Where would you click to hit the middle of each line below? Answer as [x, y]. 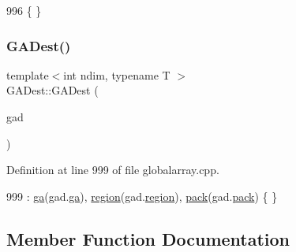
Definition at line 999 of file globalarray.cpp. [113, 170]
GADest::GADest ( [52, 90]
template [28, 74]
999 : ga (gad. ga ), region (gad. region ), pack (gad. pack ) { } [142, 196]
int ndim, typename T [117, 74]
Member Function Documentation [148, 238]
